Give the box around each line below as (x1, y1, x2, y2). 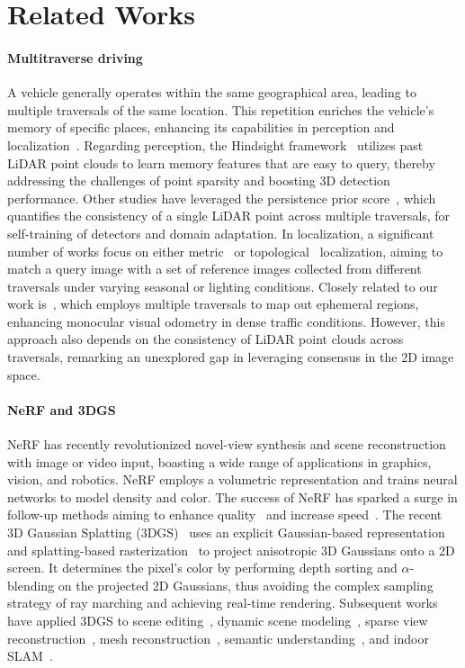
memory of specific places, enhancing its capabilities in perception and (7, 118, 395, 137)
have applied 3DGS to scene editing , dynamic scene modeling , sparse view (7, 611, 428, 629)
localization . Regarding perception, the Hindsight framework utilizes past (7, 135, 424, 154)
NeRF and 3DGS (7, 400, 116, 419)
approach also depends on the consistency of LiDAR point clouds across (7, 329, 404, 348)
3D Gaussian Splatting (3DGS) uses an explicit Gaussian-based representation (7, 523, 445, 542)
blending (7, 575, 55, 594)
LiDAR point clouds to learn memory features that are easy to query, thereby (7, 153, 435, 172)
